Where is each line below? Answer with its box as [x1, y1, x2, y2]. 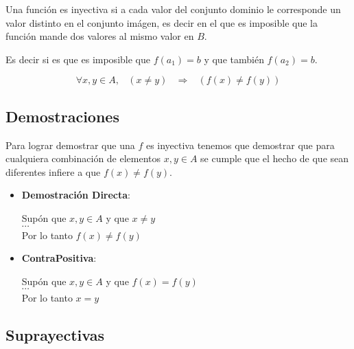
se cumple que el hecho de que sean [200, 151, 349, 166]
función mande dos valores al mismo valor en [5, 29, 194, 43]
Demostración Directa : [21, 188, 131, 202]
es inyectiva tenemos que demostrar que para [145, 137, 335, 152]
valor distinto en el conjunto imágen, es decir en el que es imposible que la [5, 15, 318, 30]
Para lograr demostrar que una [5, 137, 135, 152]
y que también [204, 52, 264, 66]
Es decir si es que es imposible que [5, 52, 150, 66]
